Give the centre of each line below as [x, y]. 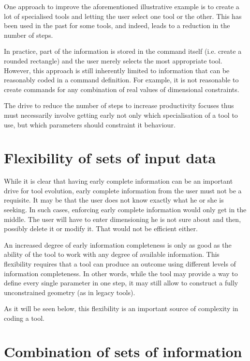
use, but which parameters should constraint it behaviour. [90, 124]
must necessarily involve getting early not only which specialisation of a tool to [121, 115]
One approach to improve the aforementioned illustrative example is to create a [122, 6]
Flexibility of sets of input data [110, 158]
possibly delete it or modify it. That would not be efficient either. [101, 228]
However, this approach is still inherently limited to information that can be [117, 70]
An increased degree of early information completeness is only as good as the [118, 244]
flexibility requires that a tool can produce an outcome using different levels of [120, 264]
